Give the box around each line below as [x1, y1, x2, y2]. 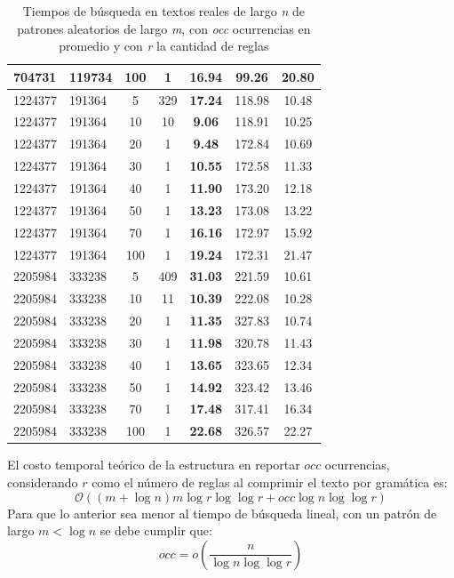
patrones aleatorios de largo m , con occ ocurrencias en [17, 19, 311, 37]
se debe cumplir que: [100, 521, 212, 540]
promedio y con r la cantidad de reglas [59, 36, 269, 55]
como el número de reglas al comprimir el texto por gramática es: [92, 472, 448, 491]
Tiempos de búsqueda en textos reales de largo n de [22, 2, 306, 20]
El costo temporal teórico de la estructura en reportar [7, 455, 300, 474]
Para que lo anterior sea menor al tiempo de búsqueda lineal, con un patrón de [7, 503, 437, 522]
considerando [7, 472, 78, 491]
